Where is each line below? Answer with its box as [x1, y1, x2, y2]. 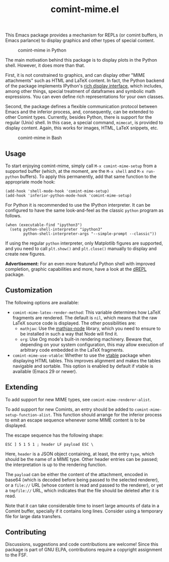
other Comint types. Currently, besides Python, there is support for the [5, 114, 152, 120]
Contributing [5, 528, 46, 537]
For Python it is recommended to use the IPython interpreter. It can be [5, 202, 150, 208]
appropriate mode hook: [5, 179, 55, 185]
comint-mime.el [50, 4, 120, 15]
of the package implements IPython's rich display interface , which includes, [5, 83, 163, 89]
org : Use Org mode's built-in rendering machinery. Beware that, [20, 336, 152, 342]
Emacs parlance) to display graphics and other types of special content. [5, 37, 155, 43]
